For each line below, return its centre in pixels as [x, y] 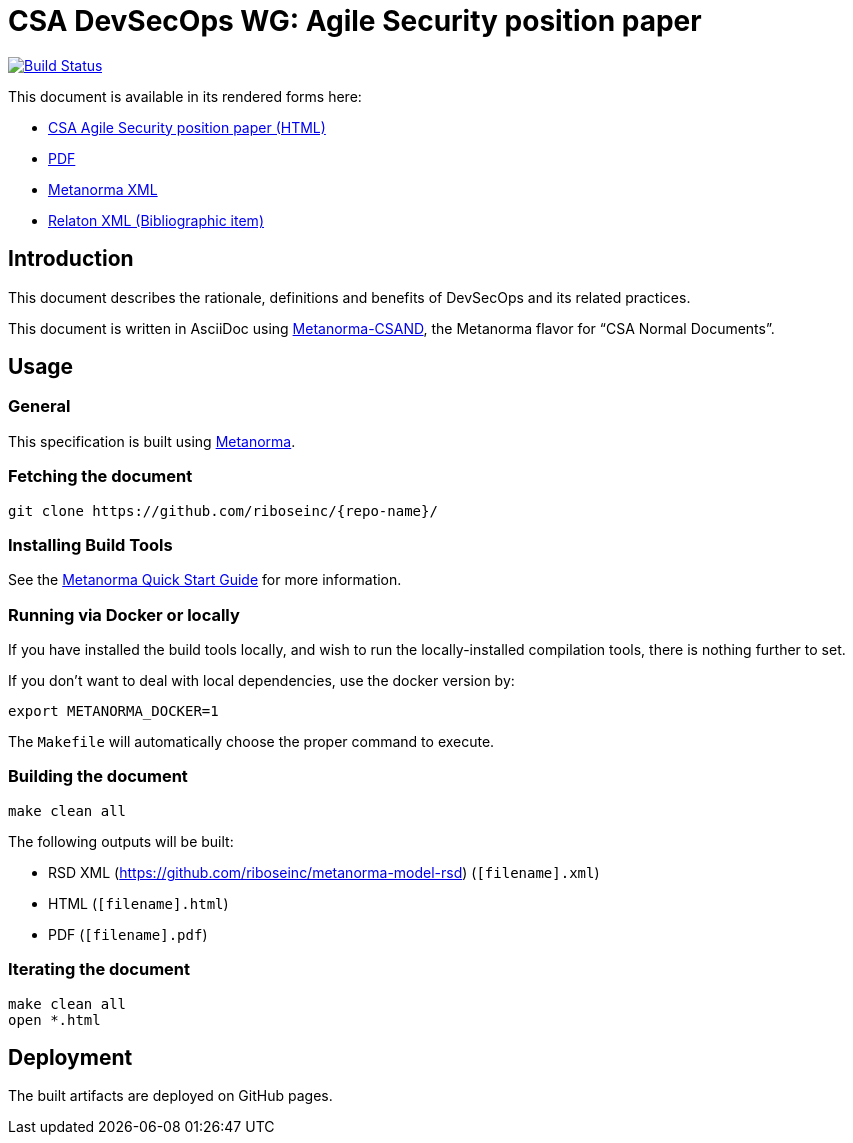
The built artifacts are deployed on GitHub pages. [170, 1096]
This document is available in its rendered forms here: [185, 96]
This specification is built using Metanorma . [152, 441]
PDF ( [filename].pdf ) [128, 934]
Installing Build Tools [90, 544]
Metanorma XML [103, 189]
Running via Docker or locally [124, 614]
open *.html [54, 1019]
